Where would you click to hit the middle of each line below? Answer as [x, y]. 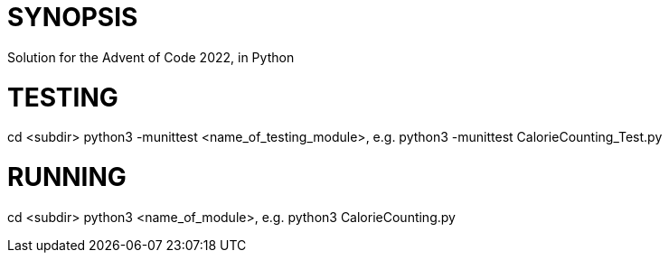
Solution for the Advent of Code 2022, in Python [151, 57]
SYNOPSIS [73, 17]
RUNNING [67, 177]
